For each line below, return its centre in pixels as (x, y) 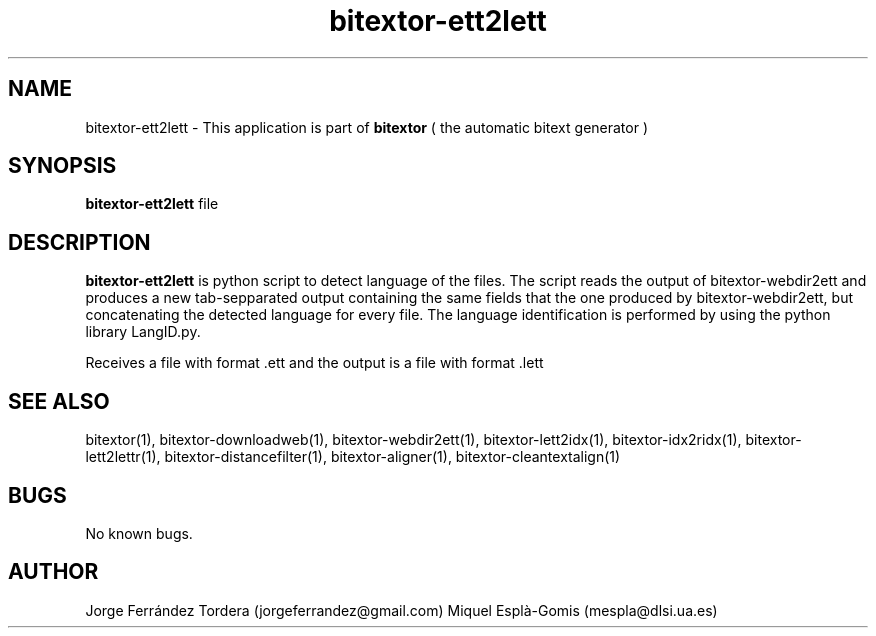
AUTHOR (53, 572)
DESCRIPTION (79, 242)
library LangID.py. (143, 332)
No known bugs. (139, 533)
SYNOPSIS (62, 166)
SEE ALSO (59, 401)
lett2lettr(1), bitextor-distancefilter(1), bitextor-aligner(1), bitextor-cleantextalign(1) (353, 457)
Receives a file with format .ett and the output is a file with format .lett (314, 363)
